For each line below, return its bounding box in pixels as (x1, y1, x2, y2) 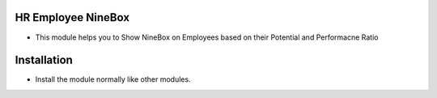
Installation (15, 53, 73, 67)
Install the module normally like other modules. (35, 75, 191, 84)
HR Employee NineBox (15, 11, 129, 24)
